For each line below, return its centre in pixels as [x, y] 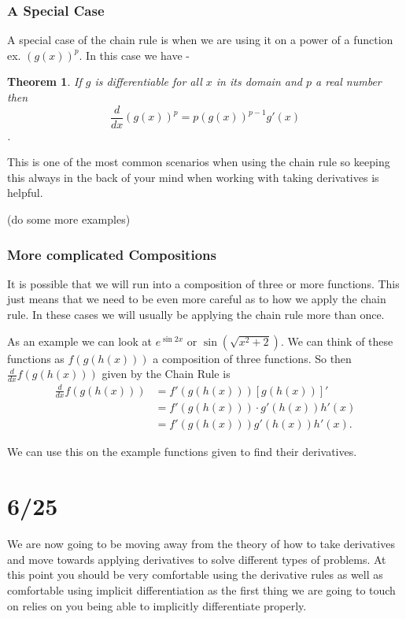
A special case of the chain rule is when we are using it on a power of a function [200, 40]
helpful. [25, 193]
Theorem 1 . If [44, 82]
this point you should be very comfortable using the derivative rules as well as [195, 575]
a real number [349, 82]
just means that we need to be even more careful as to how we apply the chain [197, 299]
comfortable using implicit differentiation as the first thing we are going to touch [201, 589]
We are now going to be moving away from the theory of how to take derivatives [201, 544]
